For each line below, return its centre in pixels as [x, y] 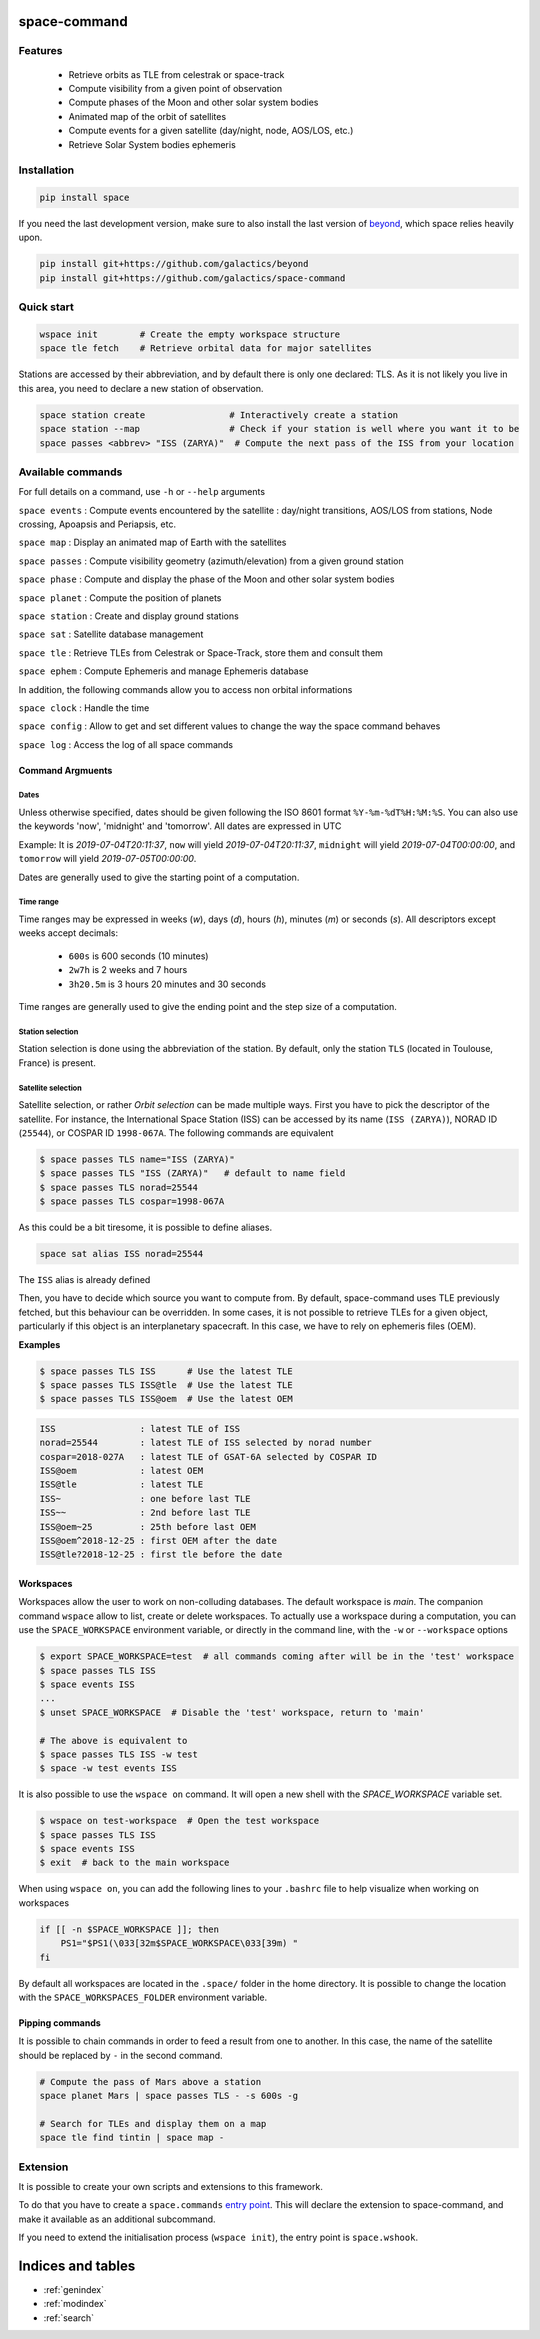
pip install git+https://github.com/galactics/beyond [174, 264]
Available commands [70, 472]
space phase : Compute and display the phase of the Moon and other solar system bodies [206, 579]
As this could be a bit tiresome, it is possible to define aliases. [145, 1227]
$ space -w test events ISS [108, 1768]
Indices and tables [77, 2266]
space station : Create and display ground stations [128, 616]
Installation [46, 170]
